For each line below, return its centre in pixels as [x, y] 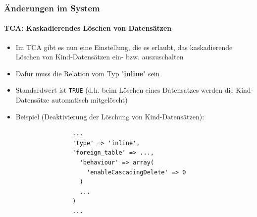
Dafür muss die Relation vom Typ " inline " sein [88, 73]
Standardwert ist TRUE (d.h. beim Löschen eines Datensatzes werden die [125, 90]
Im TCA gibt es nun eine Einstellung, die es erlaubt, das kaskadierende [124, 47]
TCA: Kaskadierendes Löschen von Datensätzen [88, 28]
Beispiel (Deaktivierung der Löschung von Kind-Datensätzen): [110, 116]
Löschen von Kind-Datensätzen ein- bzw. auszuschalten [100, 57]
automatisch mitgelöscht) [89, 100]
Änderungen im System [52, 8]
